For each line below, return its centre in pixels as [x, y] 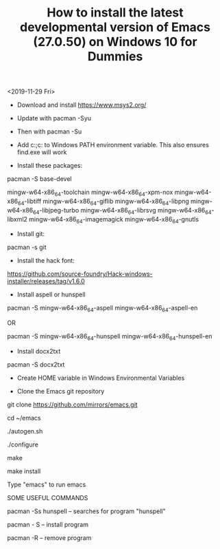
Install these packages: [50, 166]
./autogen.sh [25, 431]
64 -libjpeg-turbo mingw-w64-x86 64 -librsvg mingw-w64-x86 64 [122, 211]
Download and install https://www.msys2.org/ [82, 105]
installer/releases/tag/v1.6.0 [46, 281]
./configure [23, 444]
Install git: [31, 234]
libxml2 [17, 219]
